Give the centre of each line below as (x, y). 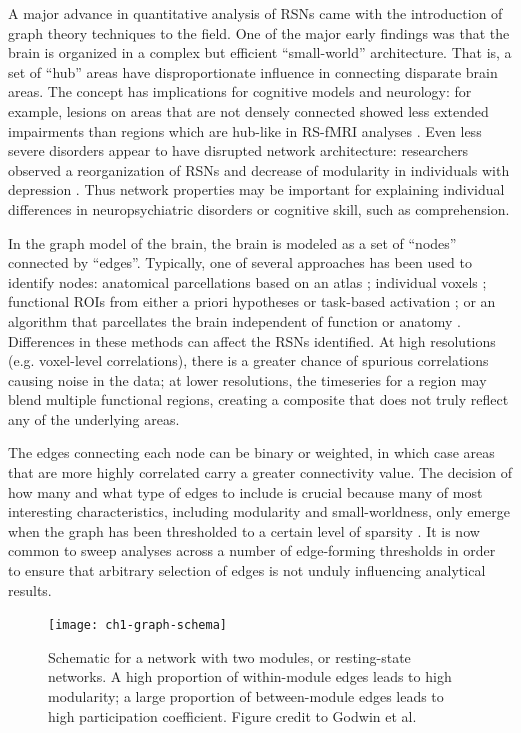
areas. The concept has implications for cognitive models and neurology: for (240, 91)
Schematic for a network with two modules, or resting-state (229, 656)
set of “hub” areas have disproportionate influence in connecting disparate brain (253, 71)
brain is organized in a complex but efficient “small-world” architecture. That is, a (260, 52)
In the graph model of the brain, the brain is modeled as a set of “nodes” (232, 242)
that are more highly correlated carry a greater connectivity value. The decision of (260, 472)
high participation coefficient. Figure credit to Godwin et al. (232, 715)
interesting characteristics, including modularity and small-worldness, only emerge (259, 511)
